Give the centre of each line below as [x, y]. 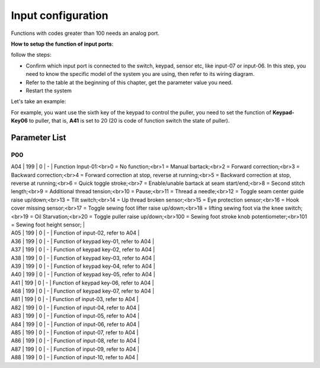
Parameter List [39, 137]
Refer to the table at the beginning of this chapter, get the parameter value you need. [129, 82]
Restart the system [49, 90]
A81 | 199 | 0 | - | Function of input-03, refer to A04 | [75, 299]
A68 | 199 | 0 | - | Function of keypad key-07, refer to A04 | [83, 291]
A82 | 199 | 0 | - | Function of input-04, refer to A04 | [75, 308]
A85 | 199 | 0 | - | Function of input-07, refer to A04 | [75, 332]
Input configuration [60, 15]
